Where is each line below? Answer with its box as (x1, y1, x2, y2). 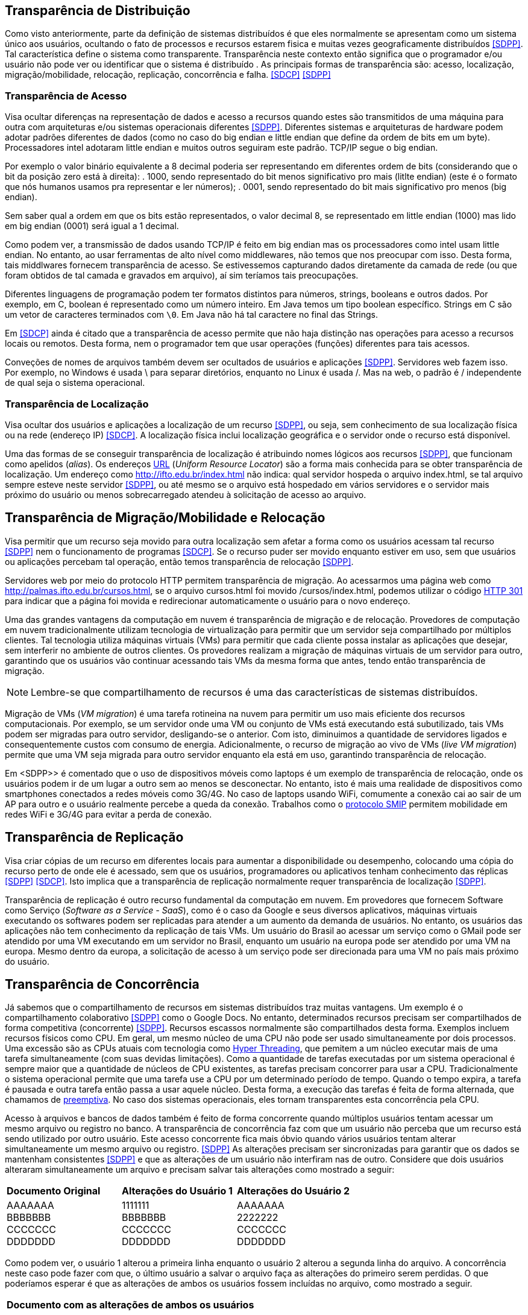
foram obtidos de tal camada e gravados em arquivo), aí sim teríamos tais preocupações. (5, 270, 359, 281)
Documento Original (7, 1185, 101, 1197)
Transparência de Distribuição (5, 3, 190, 18)
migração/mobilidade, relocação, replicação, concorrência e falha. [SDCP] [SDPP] (5, 69, 331, 80)
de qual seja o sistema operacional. (5, 377, 145, 388)
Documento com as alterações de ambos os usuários (7, 1299, 254, 1311)
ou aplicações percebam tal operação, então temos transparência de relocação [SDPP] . (5, 556, 354, 567)
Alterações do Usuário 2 (237, 1185, 350, 1197)
